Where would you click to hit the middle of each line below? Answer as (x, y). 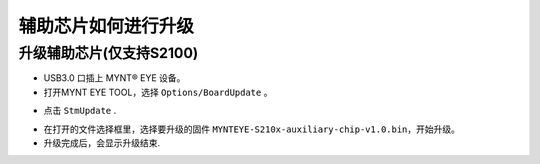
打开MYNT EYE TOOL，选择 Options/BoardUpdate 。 (158, 92)
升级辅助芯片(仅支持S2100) (108, 53)
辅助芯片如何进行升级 (106, 26)
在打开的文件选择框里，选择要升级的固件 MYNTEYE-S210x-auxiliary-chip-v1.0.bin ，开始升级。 (251, 129)
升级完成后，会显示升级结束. (102, 142)
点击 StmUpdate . (80, 111)
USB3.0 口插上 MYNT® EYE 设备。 (114, 78)
